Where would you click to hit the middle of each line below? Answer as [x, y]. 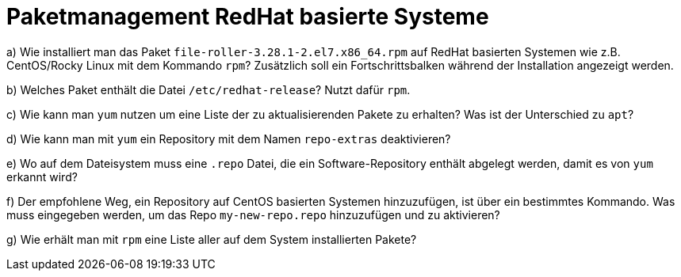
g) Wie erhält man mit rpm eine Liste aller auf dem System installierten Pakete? [212, 239]
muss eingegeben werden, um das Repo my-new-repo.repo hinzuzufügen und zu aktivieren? [253, 214]
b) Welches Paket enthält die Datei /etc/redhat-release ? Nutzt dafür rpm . [209, 89]
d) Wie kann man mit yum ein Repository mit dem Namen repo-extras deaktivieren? [229, 138]
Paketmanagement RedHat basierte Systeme [248, 17]
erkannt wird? [42, 176]
